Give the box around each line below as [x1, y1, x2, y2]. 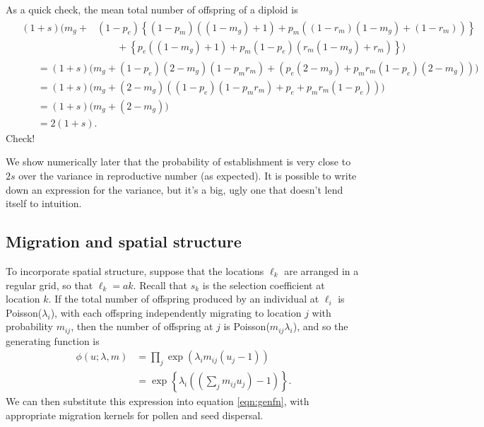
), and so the [293, 319, 348, 334]
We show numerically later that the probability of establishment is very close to [6, 154, 351, 169]
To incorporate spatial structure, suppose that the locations [6, 263, 264, 278]
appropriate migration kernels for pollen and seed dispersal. [6, 407, 264, 422]
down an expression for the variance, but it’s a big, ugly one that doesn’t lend [6, 182, 343, 197]
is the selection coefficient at [202, 277, 325, 292]
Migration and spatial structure [6, 230, 242, 252]
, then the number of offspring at [71, 319, 213, 334]
